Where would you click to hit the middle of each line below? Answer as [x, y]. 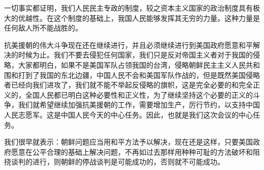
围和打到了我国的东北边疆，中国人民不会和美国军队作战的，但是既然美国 [125, 75]
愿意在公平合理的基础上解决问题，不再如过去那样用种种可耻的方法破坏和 [132, 151]
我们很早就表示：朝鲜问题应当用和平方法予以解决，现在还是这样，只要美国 [128, 142]
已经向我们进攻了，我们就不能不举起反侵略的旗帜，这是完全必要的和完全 [132, 85]
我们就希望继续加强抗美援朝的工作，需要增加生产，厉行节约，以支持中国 [139, 105]
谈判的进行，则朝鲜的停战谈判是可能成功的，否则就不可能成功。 [118, 162]
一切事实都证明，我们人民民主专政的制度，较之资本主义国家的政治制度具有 [128, 8]
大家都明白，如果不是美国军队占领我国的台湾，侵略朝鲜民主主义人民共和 [139, 64]
